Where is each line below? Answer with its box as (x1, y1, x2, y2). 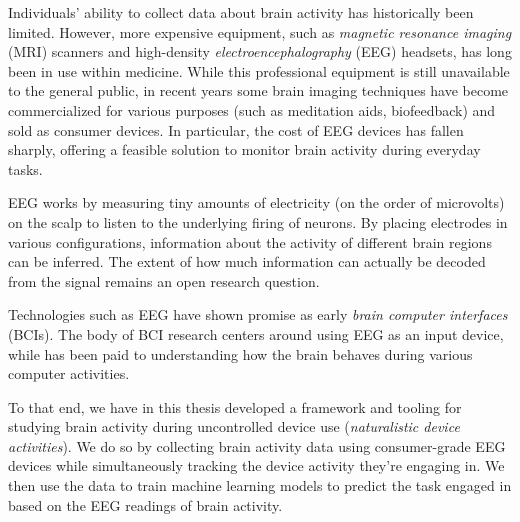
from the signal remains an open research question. (8, 270, 320, 291)
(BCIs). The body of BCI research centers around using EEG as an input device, (8, 323, 504, 344)
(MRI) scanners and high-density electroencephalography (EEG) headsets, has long (8, 41, 512, 62)
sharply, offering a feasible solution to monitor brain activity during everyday (8, 139, 481, 160)
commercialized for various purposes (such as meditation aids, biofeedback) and (8, 99, 496, 120)
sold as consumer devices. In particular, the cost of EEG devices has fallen (8, 119, 464, 140)
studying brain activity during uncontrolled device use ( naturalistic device (8, 416, 460, 437)
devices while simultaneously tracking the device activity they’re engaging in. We (8, 455, 505, 476)
